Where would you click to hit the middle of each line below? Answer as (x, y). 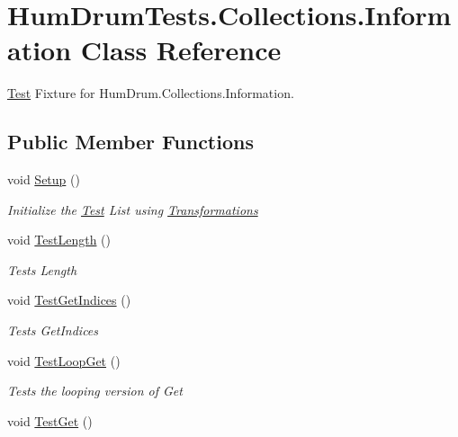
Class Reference (181, 50)
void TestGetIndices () (69, 300)
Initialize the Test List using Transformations (133, 209)
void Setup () (44, 179)
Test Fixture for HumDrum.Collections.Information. (151, 93)
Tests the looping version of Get (95, 391)
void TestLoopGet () (64, 360)
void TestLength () (59, 240)
